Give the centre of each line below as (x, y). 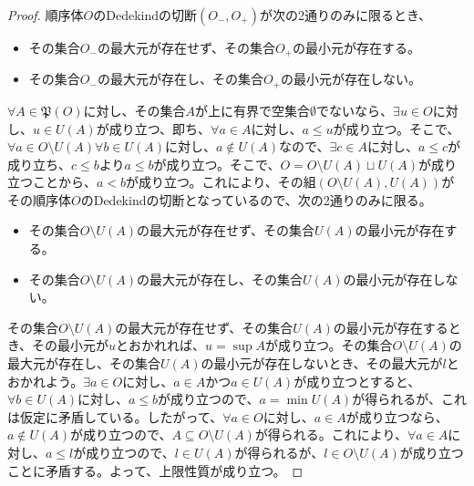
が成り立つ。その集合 (329, 345)
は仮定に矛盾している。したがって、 (115, 416)
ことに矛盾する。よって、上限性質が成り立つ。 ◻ (155, 470)
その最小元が (71, 345)
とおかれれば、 (161, 345)
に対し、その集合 (134, 110)
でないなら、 (355, 110)
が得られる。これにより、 (331, 434)
